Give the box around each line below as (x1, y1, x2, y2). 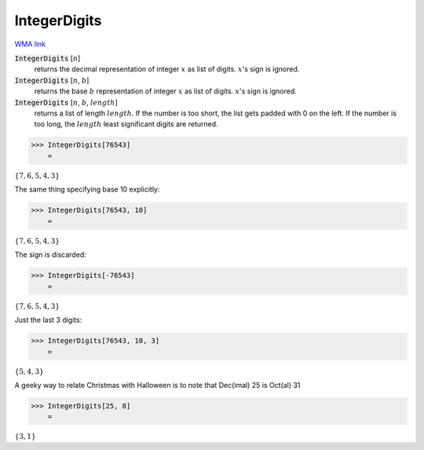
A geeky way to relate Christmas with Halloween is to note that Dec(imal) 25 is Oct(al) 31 (14, 381, 301, 390)
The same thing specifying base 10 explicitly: (14, 185, 160, 194)
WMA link (14, 39, 46, 49)
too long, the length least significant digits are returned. (34, 119, 219, 129)
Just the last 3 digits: (14, 315, 82, 325)
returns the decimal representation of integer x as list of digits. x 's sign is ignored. (34, 64, 300, 74)
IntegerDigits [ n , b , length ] (14, 97, 118, 107)
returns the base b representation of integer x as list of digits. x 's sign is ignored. (34, 86, 298, 96)
